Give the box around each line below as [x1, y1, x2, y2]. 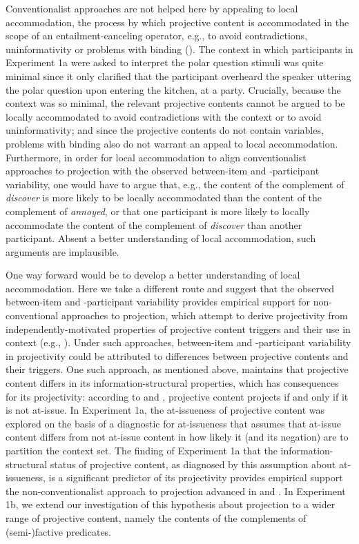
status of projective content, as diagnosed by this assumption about [50, 456, 336, 471]
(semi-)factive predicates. [6, 524, 112, 538]
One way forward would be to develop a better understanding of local [6, 268, 300, 282]
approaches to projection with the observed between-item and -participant [6, 163, 320, 178]
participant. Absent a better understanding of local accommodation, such [6, 231, 316, 245]
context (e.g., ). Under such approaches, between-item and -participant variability [6, 335, 351, 350]
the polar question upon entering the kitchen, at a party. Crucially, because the [6, 82, 341, 97]
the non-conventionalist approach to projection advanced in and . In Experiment [6, 483, 346, 498]
